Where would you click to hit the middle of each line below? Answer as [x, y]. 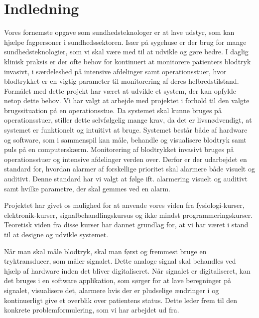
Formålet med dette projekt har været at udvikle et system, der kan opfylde [120, 90]
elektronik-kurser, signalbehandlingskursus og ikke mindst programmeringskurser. [129, 215]
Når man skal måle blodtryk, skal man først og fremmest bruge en [105, 251]
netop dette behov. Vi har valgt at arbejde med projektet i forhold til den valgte [127, 100]
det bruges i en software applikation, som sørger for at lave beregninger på [118, 280]
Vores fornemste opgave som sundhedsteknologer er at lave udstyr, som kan [119, 32]
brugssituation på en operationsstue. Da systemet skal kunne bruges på [113, 110]
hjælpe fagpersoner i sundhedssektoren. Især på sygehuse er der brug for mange [125, 42]
